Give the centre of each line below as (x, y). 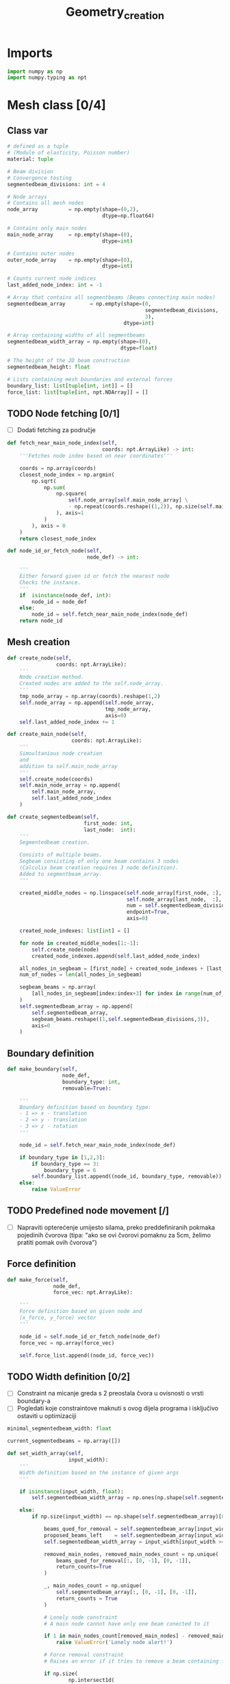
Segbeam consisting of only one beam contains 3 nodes (99, 862)
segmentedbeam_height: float (49, 367)
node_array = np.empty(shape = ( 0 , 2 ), (73, 210)
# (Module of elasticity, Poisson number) (68, 153)
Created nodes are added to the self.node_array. (92, 684)
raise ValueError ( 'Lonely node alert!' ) (114, 1643)
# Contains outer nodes (41, 254)
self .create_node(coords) (56, 779)
